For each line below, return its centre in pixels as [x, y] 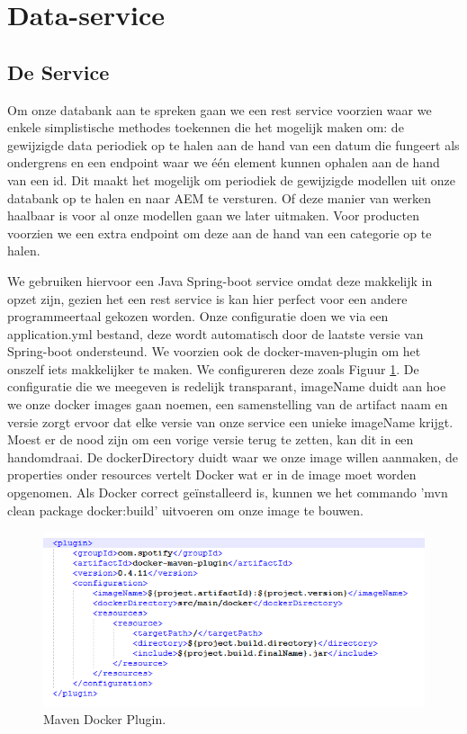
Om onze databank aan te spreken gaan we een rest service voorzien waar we [220, 109]
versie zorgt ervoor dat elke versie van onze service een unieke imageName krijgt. [230, 421]
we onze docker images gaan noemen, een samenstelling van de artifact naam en [228, 404]
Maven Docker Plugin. [105, 719]
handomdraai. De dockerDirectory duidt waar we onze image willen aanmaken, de [233, 457]
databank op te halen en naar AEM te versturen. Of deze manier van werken [220, 197]
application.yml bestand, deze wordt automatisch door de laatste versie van [216, 333]
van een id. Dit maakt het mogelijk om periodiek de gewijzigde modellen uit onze [231, 179]
